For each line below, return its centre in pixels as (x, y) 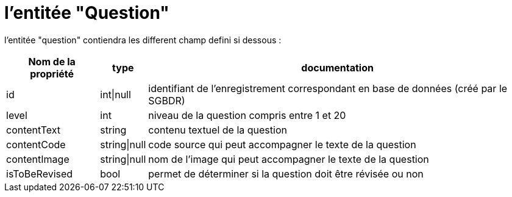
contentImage (38, 159)
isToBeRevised (40, 174)
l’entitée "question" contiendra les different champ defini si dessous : (143, 40)
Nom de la (52, 61)
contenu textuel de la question (218, 130)
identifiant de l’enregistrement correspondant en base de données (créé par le (328, 88)
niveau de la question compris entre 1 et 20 (247, 115)
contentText (34, 130)
